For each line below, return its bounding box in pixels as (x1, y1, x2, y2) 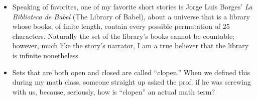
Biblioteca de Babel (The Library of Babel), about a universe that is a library (12, 11, 250, 21)
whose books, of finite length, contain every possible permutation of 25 (12, 21, 230, 31)
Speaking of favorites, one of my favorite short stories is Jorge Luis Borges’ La (12, 1, 252, 11)
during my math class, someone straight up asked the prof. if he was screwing (12, 77, 251, 87)
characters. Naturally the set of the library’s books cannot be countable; (12, 30, 235, 41)
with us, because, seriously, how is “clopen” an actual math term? (12, 86, 215, 97)
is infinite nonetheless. (12, 50, 80, 60)
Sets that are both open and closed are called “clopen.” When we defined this (12, 67, 250, 77)
